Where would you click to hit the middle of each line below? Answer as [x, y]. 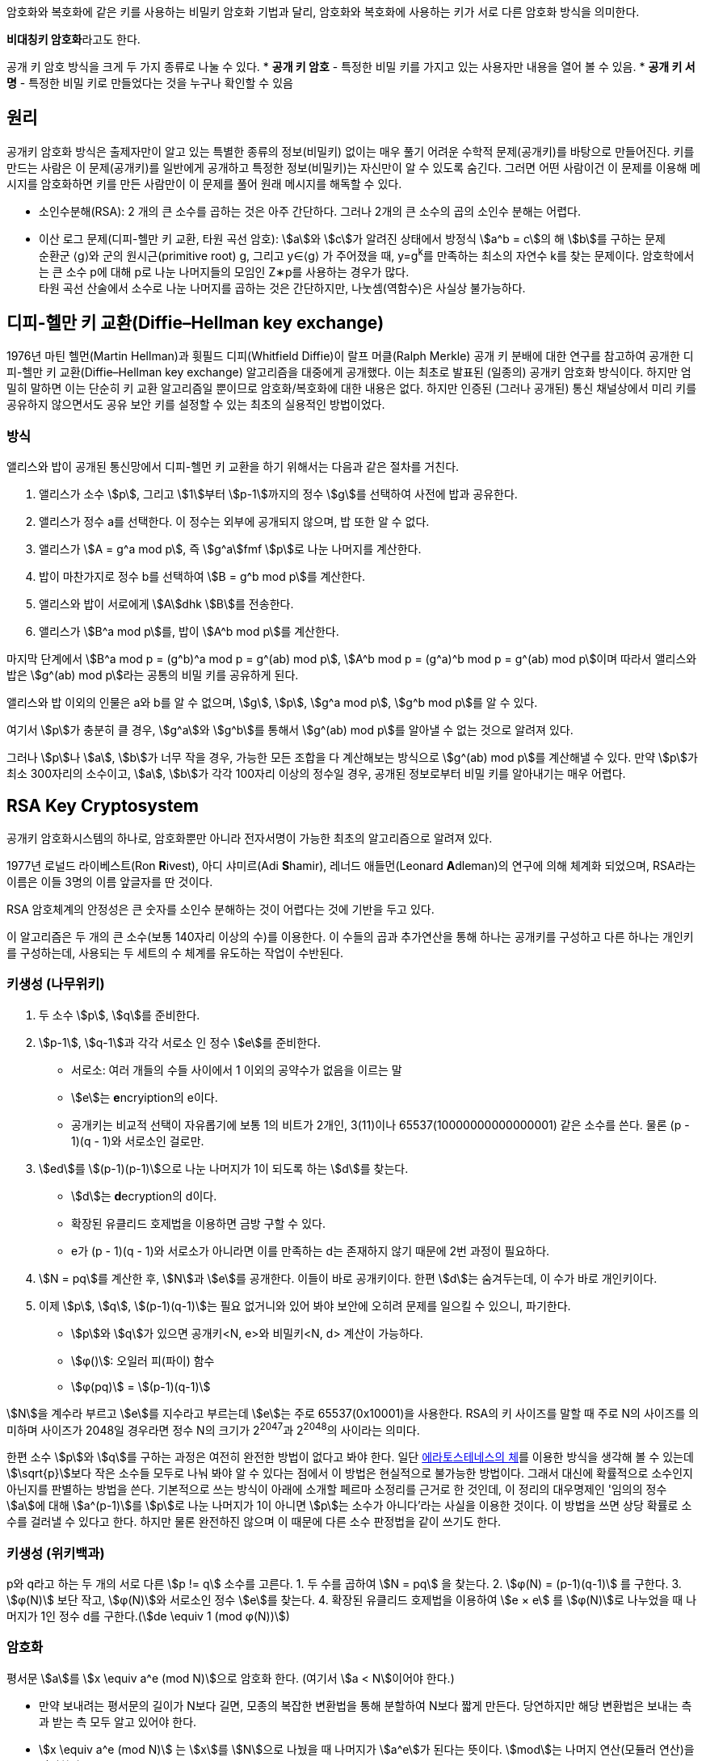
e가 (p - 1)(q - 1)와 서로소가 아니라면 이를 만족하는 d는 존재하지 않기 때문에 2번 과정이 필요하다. [311, 1250]
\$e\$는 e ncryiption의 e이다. [145, 1097]
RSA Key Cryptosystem [103, 805]
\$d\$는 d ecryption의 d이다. [144, 1196]
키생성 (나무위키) [56, 984]
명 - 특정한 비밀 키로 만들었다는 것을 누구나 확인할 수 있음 [150, 83]
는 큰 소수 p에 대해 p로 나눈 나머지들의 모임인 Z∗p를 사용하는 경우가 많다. [224, 271]
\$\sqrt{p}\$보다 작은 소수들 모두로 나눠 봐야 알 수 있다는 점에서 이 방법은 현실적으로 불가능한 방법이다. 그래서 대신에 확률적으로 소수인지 [350, 1473]
